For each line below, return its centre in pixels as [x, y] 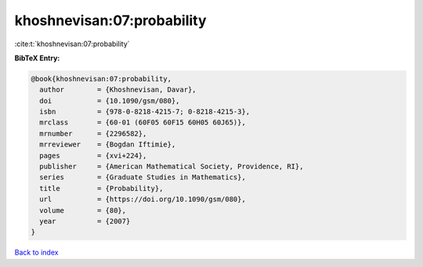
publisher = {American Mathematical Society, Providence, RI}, [172, 167]
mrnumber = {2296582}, [93, 133]
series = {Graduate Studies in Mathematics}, [143, 177]
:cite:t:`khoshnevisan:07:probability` [72, 44]
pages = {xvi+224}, [93, 155]
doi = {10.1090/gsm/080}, [110, 101]
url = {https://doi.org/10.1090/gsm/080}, [143, 199]
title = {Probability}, [101, 188]
